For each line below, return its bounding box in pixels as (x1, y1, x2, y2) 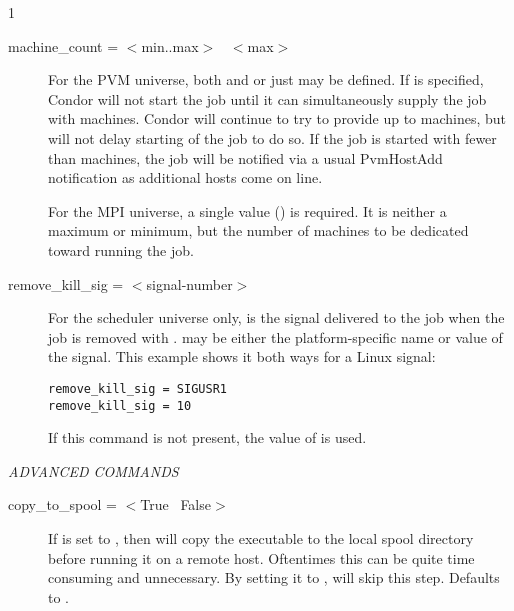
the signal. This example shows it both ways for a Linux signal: (48, 346, 436, 367)
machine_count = (8, 35, 119, 56)
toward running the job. (48, 239, 194, 260)
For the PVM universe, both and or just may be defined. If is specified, (48, 69, 484, 90)
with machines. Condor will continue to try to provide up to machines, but (48, 108, 507, 129)
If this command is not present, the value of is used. (48, 427, 367, 448)
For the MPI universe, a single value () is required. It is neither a (48, 200, 447, 221)
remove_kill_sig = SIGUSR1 (48, 381, 227, 396)
